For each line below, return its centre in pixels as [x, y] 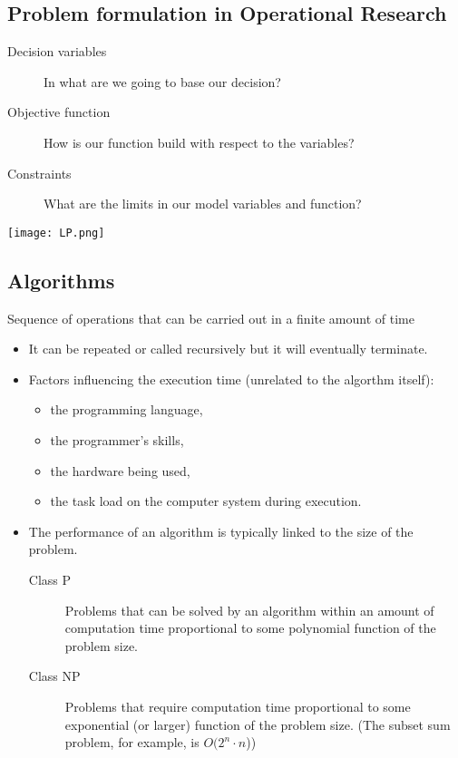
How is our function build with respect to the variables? [199, 142]
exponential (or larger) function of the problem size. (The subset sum [258, 724]
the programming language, [127, 409]
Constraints [39, 173]
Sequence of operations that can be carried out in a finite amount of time [211, 318]
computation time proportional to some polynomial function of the [250, 628]
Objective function [59, 112]
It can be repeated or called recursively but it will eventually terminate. [228, 349]
